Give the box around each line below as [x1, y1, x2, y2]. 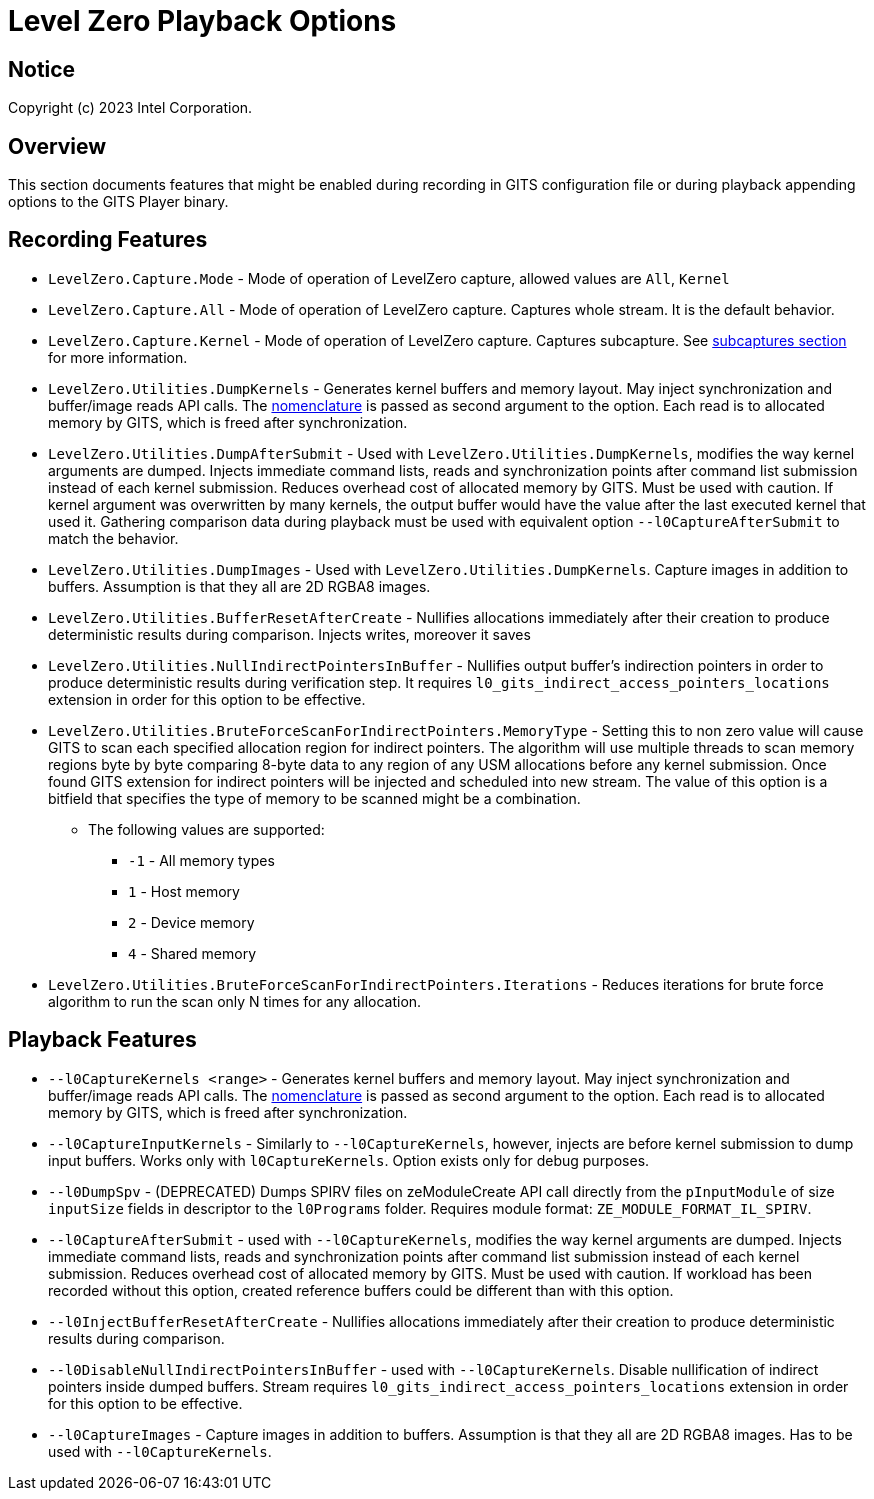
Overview [8, 133, 107, 159]
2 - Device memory [128, 913, 255, 931]
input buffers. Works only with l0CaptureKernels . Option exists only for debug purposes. [48, 1151, 650, 1169]
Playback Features [8, 1027, 197, 1053]
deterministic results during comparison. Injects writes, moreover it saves [48, 625, 531, 643]
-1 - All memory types [128, 851, 275, 869]
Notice [8, 56, 76, 82]
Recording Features [8, 227, 208, 253]
